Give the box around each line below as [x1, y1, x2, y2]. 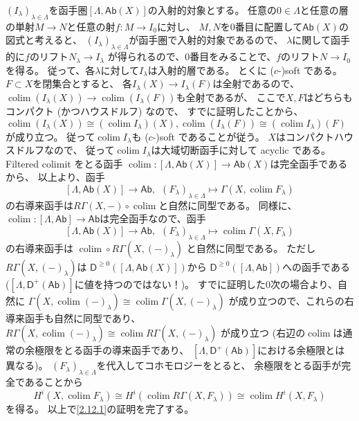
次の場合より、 [270, 276, 338, 291]
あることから [24, 375, 83, 389]
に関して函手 [292, 33, 350, 47]
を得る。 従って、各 [6, 62, 95, 77]
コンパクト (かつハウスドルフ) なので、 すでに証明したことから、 [6, 103, 304, 118]
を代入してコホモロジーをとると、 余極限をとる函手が [96, 358, 342, 373]
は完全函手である [270, 156, 348, 170]
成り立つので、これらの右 [238, 293, 354, 307]
